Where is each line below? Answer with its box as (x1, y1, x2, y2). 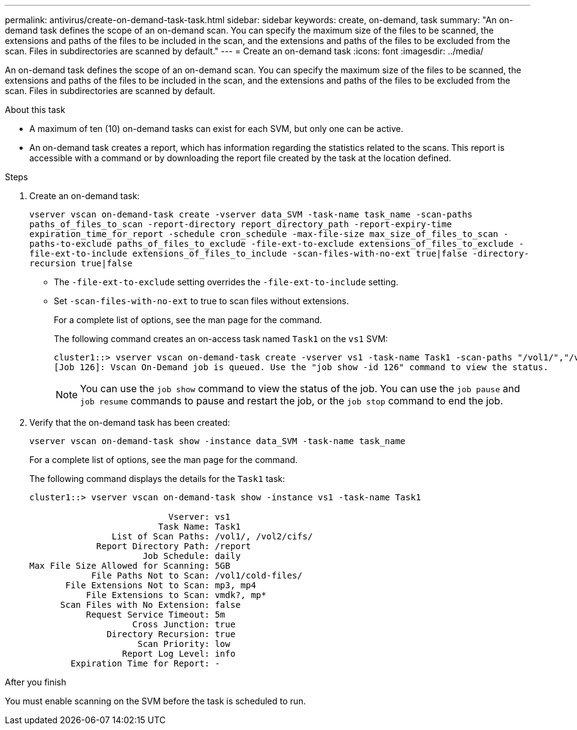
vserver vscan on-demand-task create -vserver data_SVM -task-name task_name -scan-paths (29, 210, 472, 219)
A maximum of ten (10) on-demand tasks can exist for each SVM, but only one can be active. (29, 123, 403, 134)
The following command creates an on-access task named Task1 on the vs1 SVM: (54, 334, 388, 344)
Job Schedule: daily (142, 551, 241, 561)
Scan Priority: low (138, 639, 230, 649)
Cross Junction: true (132, 619, 236, 629)
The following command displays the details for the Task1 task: (29, 473, 285, 484)
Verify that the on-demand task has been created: (29, 417, 230, 428)
